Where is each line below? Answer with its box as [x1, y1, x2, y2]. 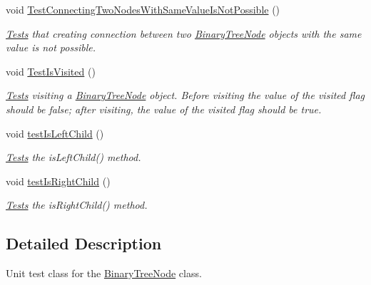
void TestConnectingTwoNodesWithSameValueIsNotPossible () [6, 2, 280, 16]
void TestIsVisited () [6, 63, 96, 78]
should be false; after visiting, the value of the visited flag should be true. [6, 101, 322, 116]
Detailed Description [6, 232, 162, 254]
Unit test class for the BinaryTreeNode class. [6, 266, 202, 281]
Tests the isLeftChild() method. [6, 150, 141, 165]
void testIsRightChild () [6, 173, 111, 188]
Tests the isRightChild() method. [6, 197, 148, 212]
